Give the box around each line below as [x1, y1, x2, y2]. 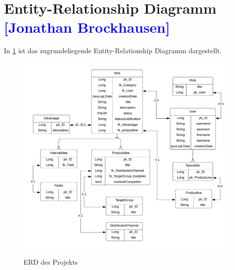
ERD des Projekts [23, 257, 78, 267]
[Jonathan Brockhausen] [4, 17, 170, 37]
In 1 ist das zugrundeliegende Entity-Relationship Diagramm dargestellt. [4, 45, 222, 56]
